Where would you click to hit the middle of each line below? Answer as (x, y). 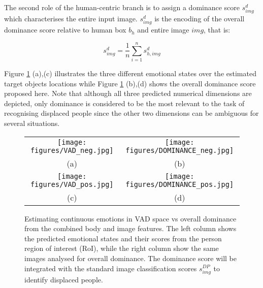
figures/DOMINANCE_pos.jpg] (180, 184)
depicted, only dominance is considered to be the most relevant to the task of (124, 103)
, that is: (217, 30)
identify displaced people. (64, 279)
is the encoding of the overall (200, 19)
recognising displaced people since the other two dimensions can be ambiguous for (131, 113)
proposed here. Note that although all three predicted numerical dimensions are (128, 93)
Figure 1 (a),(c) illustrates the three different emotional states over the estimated (130, 73)
